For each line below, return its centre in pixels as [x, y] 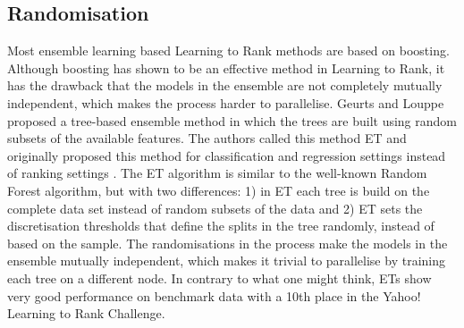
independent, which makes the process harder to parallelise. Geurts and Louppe [226, 102]
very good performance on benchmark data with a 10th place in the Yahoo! [214, 295]
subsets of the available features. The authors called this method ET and [207, 138]
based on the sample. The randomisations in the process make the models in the [228, 243]
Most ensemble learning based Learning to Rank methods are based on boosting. [228, 50]
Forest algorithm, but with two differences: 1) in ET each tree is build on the [219, 190]
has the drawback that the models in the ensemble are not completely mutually [225, 85]
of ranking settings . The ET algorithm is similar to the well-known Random [217, 173]
